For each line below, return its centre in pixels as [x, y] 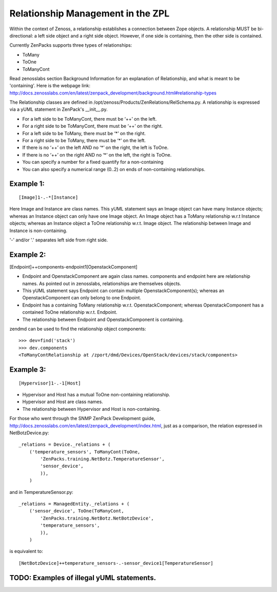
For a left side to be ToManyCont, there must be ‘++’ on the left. [90, 119]
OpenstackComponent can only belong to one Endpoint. [82, 298]
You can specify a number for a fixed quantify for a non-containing [93, 162]
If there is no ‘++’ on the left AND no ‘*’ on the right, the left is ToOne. [95, 148]
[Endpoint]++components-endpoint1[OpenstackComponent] [74, 266]
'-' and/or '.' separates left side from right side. [59, 240]
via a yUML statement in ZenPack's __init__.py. [58, 109]
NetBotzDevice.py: [29, 433]
